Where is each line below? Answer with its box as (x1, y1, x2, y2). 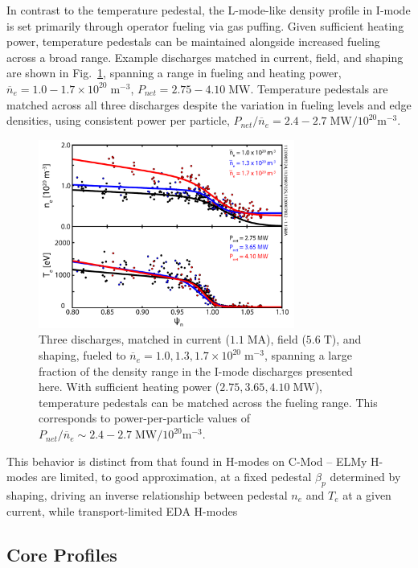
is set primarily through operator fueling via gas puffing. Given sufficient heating (6, 17, 404, 34)
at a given (342, 487, 391, 504)
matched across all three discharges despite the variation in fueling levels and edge (6, 96, 412, 113)
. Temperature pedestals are (250, 80, 388, 97)
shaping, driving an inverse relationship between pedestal (6, 487, 288, 504)
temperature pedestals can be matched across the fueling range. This (39, 393, 378, 410)
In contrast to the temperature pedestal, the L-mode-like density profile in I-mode (6, 2, 411, 18)
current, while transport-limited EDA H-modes (6, 502, 238, 519)
